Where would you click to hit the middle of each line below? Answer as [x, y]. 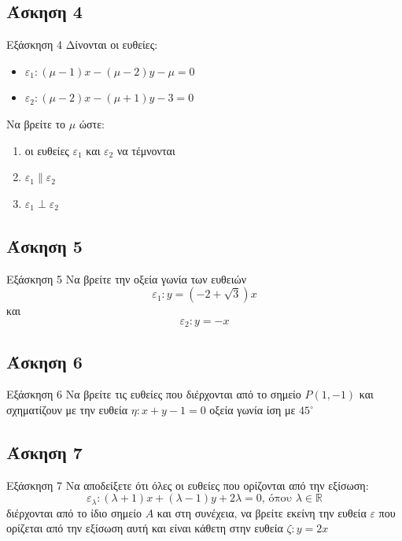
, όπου [277, 499]
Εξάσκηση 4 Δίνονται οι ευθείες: [82, 44]
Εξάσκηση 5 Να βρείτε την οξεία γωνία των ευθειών [126, 278]
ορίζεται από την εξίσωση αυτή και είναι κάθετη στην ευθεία [145, 528]
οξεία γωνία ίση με [253, 409]
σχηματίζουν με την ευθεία [67, 409]
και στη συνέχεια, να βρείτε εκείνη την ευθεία [262, 512]
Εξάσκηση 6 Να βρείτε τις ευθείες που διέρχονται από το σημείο [154, 394]
